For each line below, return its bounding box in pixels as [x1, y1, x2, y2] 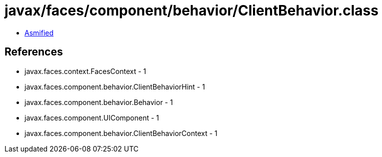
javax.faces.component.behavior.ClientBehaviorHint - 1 [24, 82, 205, 91]
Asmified [24, 28, 54, 37]
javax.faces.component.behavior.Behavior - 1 [24, 97, 173, 106]
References [4, 45, 63, 58]
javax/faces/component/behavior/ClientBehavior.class [4, 2, 378, 19]
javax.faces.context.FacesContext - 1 [24, 66, 146, 75]
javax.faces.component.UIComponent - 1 [24, 113, 159, 122]
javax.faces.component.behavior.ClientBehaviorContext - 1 [24, 128, 217, 137]
